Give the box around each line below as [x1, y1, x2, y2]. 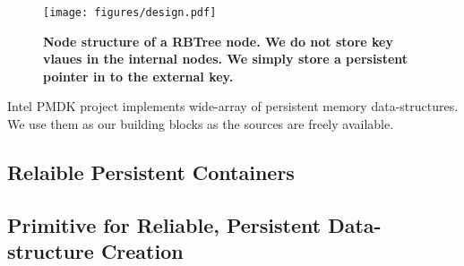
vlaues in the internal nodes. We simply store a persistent [43, 49, 408, 68]
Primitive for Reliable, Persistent [7, 210, 322, 238]
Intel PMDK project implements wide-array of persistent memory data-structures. [7, 97, 459, 116]
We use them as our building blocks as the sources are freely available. [7, 115, 394, 133]
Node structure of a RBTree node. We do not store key [43, 31, 393, 50]
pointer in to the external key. [43, 66, 234, 85]
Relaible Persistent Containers [7, 159, 295, 186]
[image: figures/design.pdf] [43, 6, 217, 19]
